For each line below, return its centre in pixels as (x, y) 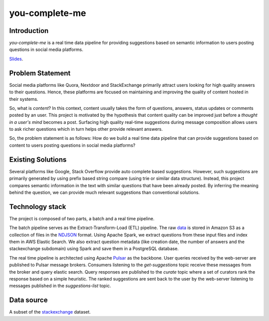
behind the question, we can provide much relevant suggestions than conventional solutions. (105, 192)
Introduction (29, 31)
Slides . (16, 59)
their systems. (24, 99)
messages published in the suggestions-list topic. (60, 286)
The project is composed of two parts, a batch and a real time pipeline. (82, 218)
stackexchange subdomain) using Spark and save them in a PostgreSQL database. (94, 249)
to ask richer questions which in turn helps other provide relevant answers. (86, 129)
